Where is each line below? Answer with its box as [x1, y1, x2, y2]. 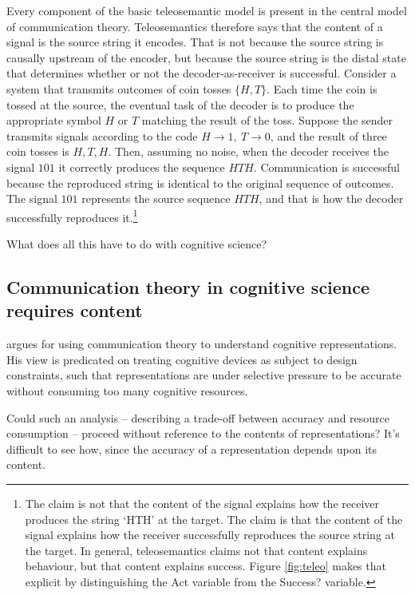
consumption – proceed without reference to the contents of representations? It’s [6, 425, 400, 442]
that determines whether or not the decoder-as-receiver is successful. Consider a [6, 65, 397, 81]
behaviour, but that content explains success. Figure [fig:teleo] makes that [25, 557, 386, 574]
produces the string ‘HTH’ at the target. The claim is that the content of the [25, 510, 403, 527]
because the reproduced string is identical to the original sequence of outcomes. [6, 174, 394, 191]
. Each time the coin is [267, 80, 377, 97]
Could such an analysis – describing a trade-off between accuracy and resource [6, 409, 390, 426]
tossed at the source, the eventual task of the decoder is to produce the [6, 96, 354, 113]
